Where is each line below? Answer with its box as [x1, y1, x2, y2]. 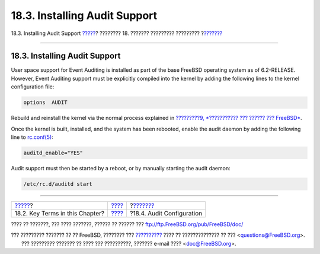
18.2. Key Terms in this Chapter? [14, 209, 105, 217]
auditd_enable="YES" [23, 149, 83, 156]
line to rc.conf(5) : [11, 134, 53, 141]
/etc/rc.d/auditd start [23, 180, 93, 187]
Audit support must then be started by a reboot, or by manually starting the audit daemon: [11, 164, 231, 172]
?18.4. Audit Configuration [130, 209, 203, 217]
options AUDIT [23, 99, 68, 106]
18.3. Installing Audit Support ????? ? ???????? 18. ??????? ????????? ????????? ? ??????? [11, 30, 223, 37]
